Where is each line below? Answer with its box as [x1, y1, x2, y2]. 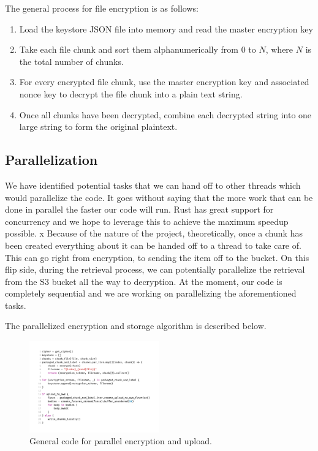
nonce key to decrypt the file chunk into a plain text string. [19, 87, 243, 100]
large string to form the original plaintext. [19, 120, 178, 133]
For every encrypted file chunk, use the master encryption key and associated [19, 75, 309, 88]
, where [265, 43, 293, 56]
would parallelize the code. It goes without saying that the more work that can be [5, 191, 313, 203]
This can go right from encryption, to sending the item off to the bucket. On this [5, 251, 309, 263]
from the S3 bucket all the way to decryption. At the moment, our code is [5, 275, 282, 287]
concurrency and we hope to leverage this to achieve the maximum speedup [5, 214, 289, 227]
